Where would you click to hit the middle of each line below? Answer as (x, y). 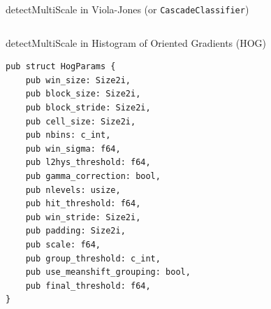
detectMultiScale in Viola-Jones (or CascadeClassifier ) (127, 9)
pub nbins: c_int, (68, 135)
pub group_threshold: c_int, (93, 258)
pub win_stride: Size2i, (83, 217)
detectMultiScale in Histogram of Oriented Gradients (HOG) (136, 42)
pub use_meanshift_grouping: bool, (108, 272)
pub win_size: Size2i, (78, 80)
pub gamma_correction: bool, (93, 176)
